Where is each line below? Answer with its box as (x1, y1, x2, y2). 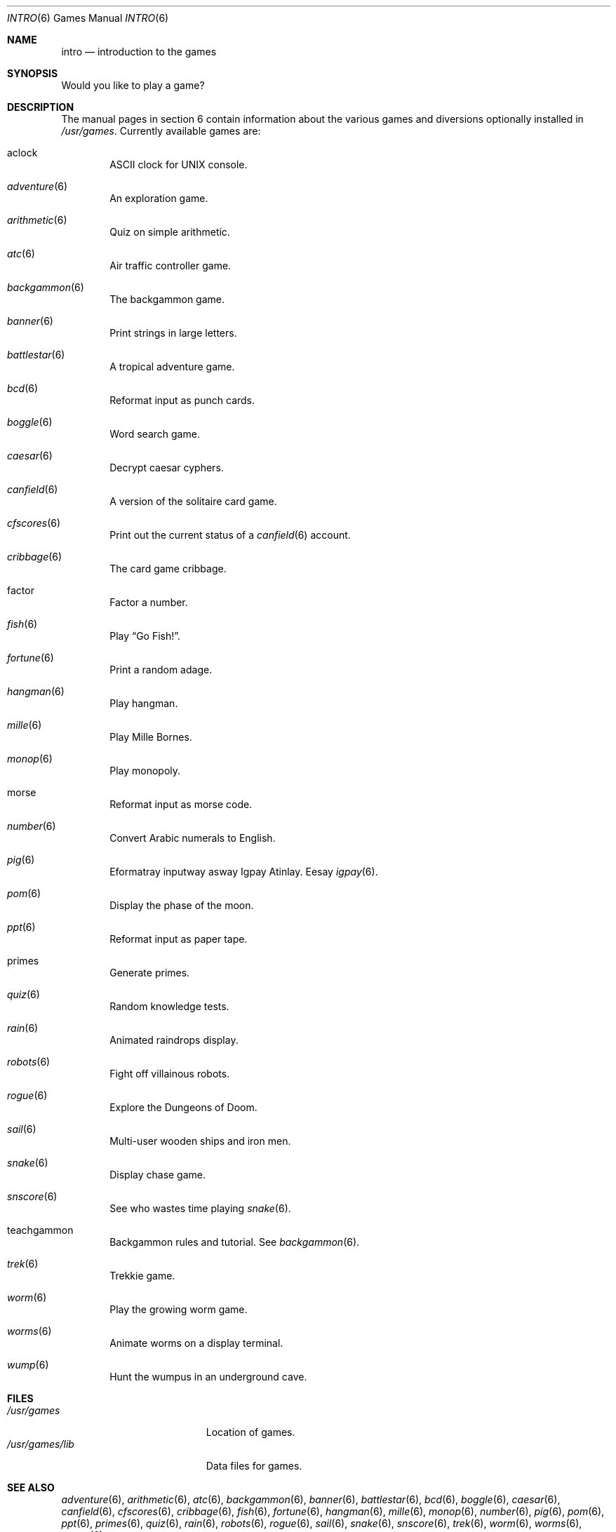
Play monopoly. (109, 765, 181, 777)
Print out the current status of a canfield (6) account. (109, 529, 351, 541)
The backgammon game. (109, 293, 225, 305)
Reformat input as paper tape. (109, 933, 248, 945)
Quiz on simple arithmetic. (109, 226, 230, 238)
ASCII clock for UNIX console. (109, 159, 248, 170)
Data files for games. (206, 1460, 302, 1472)
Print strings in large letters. (109, 327, 237, 339)
